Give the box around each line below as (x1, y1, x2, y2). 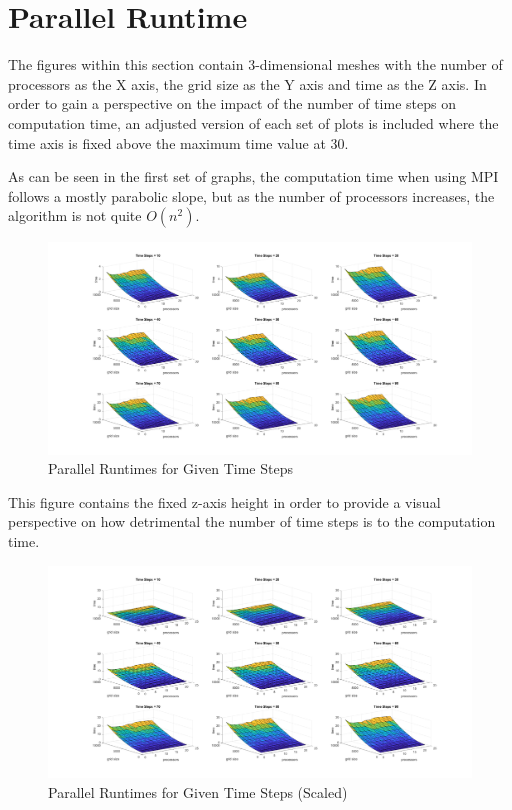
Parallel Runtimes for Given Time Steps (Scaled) (48, 781, 348, 802)
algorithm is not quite (8, 205, 142, 226)
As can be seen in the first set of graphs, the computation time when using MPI (8, 166, 499, 187)
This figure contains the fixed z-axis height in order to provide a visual (8, 491, 441, 512)
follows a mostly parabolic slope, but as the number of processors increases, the (8, 185, 495, 206)
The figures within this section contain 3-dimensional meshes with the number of (8, 54, 503, 75)
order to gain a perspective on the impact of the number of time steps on (8, 93, 456, 114)
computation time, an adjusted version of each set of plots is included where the (8, 112, 499, 133)
